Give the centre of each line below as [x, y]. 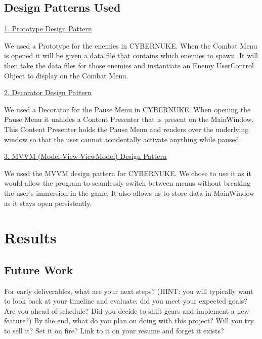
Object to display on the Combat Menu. [66, 75]
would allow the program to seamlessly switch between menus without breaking [127, 183]
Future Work [39, 269]
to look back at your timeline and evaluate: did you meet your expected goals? [126, 301]
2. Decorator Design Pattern [48, 92]
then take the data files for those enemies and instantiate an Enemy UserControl [129, 65]
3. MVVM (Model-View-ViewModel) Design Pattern [85, 156]
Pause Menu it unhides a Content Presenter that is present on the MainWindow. [129, 119]
